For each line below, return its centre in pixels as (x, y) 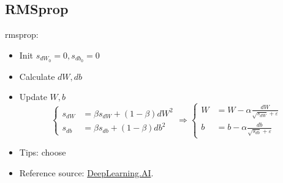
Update (33, 97)
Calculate (37, 76)
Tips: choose (43, 152)
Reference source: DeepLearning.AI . (86, 172)
